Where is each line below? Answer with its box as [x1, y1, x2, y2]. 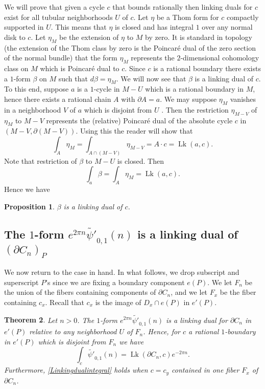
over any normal [202, 21, 253, 32]
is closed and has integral [115, 21, 194, 32]
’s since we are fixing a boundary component [45, 276, 185, 287]
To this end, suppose [4, 83, 69, 94]
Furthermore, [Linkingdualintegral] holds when [4, 364, 148, 375]
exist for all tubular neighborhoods [4, 11, 113, 22]
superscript [4, 276, 39, 287]
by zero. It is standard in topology [145, 31, 252, 42]
